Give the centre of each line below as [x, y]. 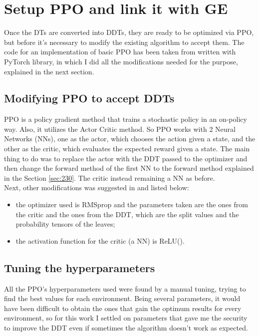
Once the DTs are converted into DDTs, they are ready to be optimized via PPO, [129, 32]
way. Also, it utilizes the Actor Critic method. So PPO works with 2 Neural [120, 129]
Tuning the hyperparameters [80, 267]
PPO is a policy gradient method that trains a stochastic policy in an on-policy [126, 119]
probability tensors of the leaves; [65, 224]
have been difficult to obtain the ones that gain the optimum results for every [123, 308]
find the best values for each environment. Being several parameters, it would [122, 298]
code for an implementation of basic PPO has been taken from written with [120, 52]
